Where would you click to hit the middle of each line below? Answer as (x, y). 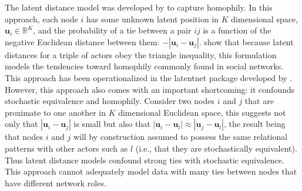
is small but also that (112, 124)
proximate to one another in (55, 112)
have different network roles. (56, 182)
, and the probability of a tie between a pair (112, 30)
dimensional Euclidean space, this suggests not (202, 112)
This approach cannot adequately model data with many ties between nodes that (151, 171)
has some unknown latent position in (153, 19)
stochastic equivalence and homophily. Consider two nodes (110, 101)
